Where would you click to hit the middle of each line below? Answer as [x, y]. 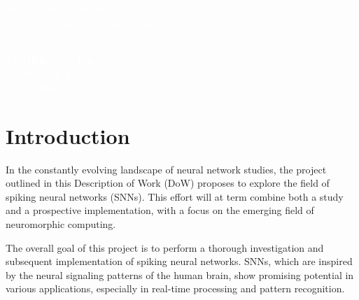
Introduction [68, 135]
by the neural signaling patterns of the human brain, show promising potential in [180, 274]
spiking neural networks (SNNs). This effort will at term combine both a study [175, 196]
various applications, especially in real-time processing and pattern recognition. [175, 288]
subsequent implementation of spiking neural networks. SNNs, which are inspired [179, 261]
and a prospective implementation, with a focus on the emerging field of [160, 210]
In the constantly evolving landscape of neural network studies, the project [166, 169]
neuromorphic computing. [61, 224]
